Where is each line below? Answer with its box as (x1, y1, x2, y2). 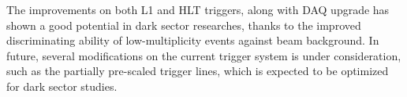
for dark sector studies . (6, 77, 118, 94)
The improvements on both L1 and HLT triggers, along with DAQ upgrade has (6, 2, 390, 17)
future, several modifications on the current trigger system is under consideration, (6, 47, 401, 63)
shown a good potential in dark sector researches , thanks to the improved (6, 16, 361, 33)
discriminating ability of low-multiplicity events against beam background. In (6, 32, 379, 48)
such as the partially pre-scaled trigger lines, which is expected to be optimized (6, 63, 389, 79)
